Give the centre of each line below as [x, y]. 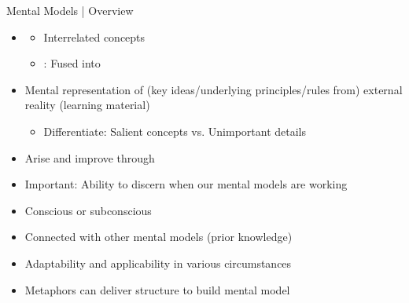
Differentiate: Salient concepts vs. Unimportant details [175, 131]
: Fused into [72, 63]
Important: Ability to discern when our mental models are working [186, 184]
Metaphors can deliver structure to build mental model [157, 289]
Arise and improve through [90, 157]
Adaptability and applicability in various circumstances [158, 263]
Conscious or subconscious [88, 210]
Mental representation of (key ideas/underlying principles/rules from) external [214, 89]
